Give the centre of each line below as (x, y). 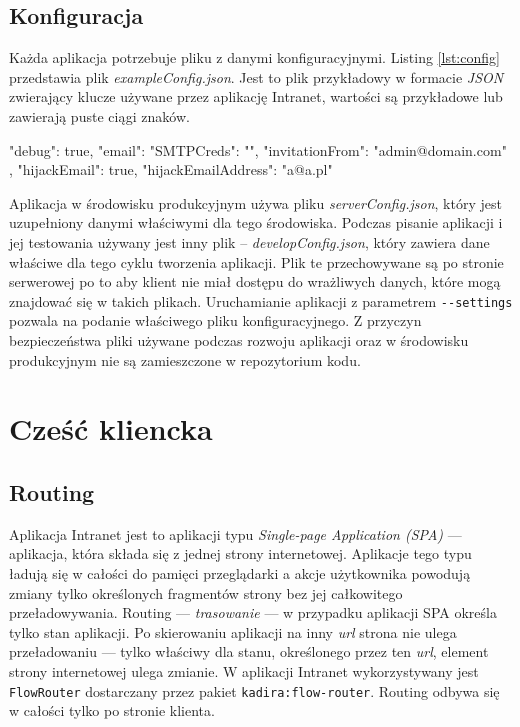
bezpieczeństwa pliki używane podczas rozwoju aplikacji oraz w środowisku (239, 339)
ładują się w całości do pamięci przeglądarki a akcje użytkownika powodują (240, 572)
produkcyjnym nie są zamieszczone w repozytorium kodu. (185, 359)
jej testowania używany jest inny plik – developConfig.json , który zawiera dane (249, 241)
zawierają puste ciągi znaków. (99, 115)
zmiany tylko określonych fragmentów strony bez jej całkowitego (206, 592)
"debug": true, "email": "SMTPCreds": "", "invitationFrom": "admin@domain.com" (258, 149)
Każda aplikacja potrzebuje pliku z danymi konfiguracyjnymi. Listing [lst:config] (254, 57)
